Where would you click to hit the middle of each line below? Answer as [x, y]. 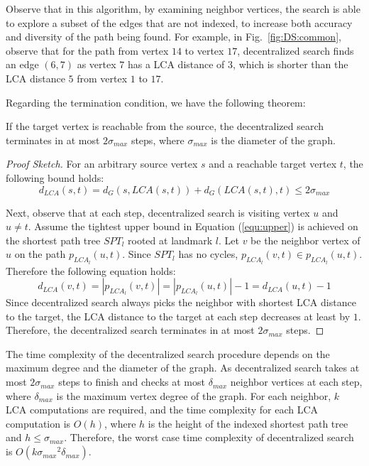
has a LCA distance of [176, 64]
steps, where [158, 140]
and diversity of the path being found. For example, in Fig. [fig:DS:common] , [174, 37]
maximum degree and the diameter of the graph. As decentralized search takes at [183, 368]
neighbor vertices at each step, [296, 382]
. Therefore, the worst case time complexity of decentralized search [209, 437]
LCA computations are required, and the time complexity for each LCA [162, 410]
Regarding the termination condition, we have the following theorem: [156, 102]
